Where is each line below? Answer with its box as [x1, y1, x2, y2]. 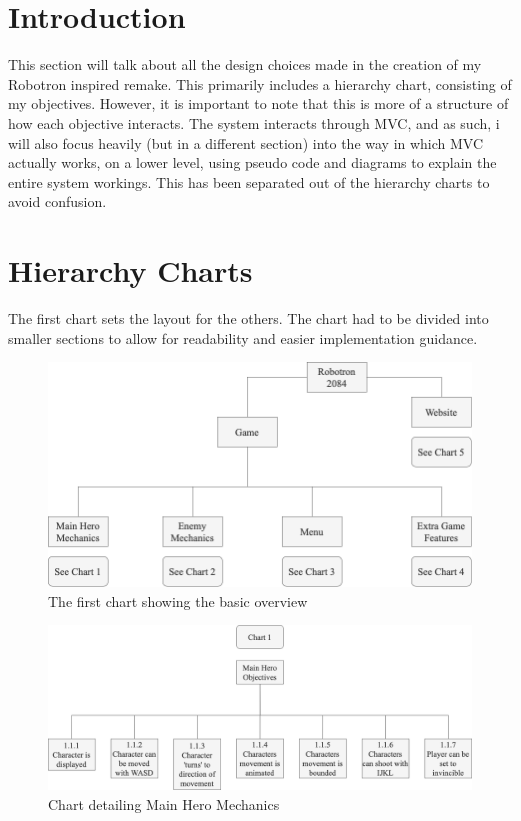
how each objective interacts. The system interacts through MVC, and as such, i [8, 112, 500, 133]
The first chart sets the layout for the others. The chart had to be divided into [8, 308, 489, 328]
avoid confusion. [8, 191, 107, 212]
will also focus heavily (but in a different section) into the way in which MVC [8, 132, 484, 153]
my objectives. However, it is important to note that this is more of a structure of [8, 93, 509, 114]
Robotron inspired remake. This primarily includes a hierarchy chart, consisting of [8, 73, 512, 94]
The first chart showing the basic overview [48, 590, 308, 611]
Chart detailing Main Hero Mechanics [48, 793, 280, 814]
